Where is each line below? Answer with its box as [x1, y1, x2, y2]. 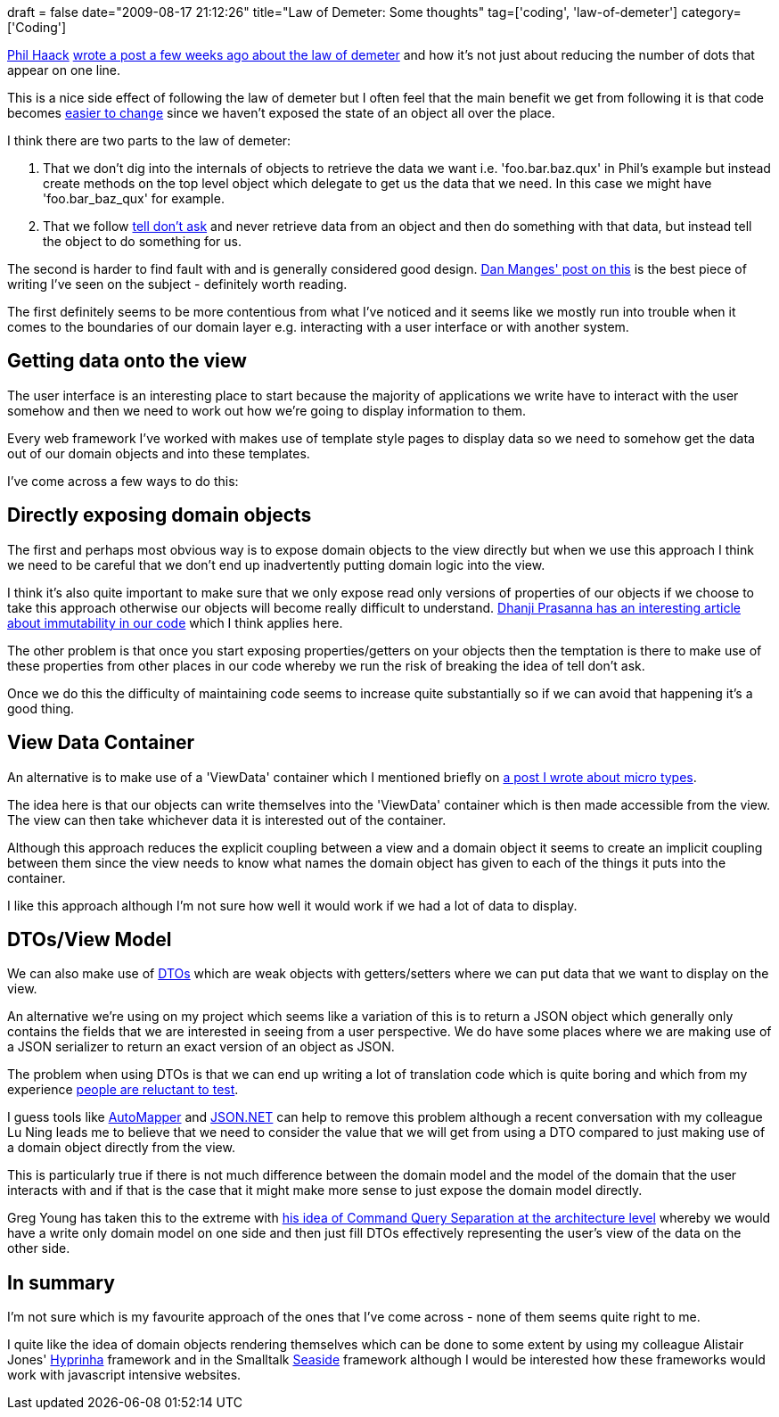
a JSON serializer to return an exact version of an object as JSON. [7, 1039, 395, 1055]
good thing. [7, 700, 75, 716]
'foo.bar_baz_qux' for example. [43, 191, 225, 206]
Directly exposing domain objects [7, 504, 312, 527]
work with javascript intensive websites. [7, 1367, 242, 1383]
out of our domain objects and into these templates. [7, 445, 310, 461]
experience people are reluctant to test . [7, 1082, 239, 1098]
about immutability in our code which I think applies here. [7, 614, 343, 630]
